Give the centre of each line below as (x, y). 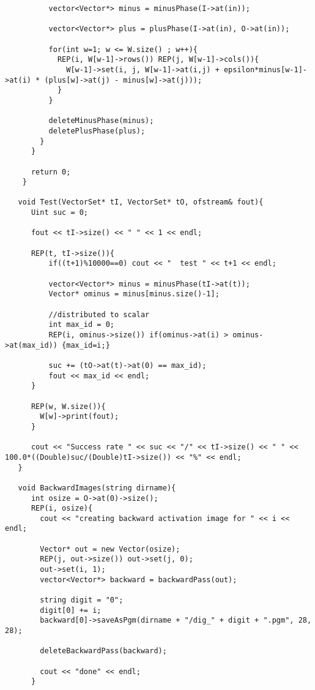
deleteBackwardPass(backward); (103, 651)
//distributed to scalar (99, 314)
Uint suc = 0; (60, 213)
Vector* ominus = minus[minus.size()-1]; (134, 294)
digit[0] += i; (71, 610)
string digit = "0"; (82, 600)
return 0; (51, 172)
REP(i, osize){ (62, 508)
